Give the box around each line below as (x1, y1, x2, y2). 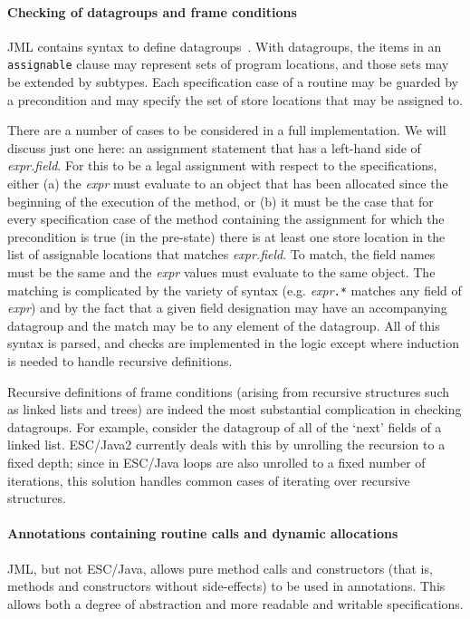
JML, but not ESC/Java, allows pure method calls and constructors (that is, (7, 558, 433, 577)
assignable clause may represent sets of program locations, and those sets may (7, 54, 449, 73)
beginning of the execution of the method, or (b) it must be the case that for (7, 191, 434, 210)
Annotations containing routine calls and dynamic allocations (7, 524, 398, 543)
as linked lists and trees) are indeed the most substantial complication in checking (7, 400, 462, 419)
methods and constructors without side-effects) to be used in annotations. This (7, 576, 446, 595)
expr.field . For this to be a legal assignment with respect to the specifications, (7, 156, 437, 175)
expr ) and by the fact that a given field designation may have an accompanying (7, 298, 447, 317)
